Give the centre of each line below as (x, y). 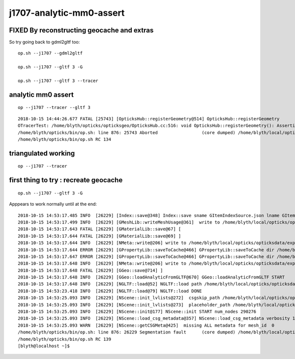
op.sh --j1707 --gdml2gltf (50, 53)
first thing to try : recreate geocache (66, 180)
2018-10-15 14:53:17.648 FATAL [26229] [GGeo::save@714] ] (90, 270)
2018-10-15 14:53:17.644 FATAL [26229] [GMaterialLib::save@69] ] (100, 236)
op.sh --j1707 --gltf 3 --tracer (58, 81)
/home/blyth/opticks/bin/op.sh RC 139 (65, 339)
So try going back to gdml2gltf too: (44, 42)
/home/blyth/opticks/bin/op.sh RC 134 (65, 139)
